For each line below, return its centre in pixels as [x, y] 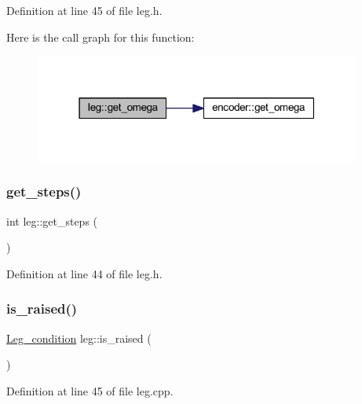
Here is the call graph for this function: [101, 37]
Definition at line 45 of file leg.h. [84, 10]
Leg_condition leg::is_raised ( [79, 338]
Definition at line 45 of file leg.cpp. [90, 390]
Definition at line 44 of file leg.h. [84, 273]
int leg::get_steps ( [52, 220]
